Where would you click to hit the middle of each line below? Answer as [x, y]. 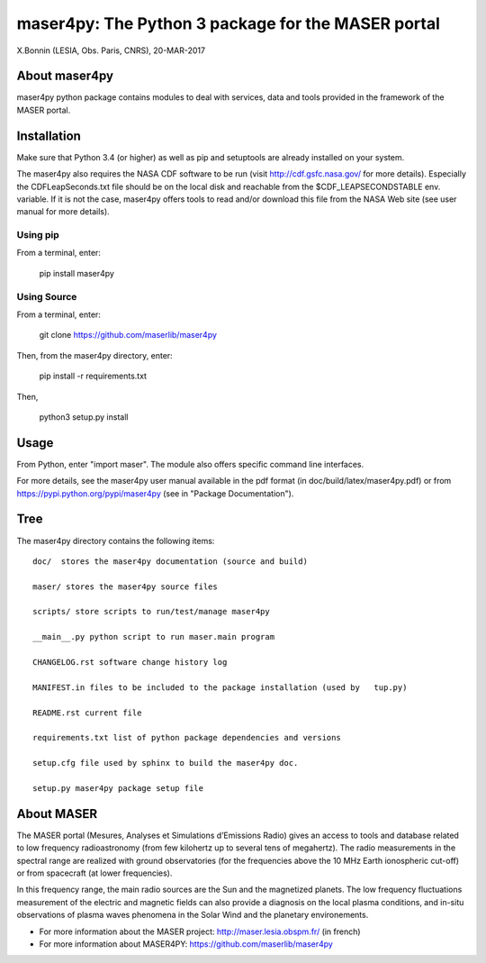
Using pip [38, 235]
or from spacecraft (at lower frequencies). [94, 873]
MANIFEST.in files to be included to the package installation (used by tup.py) [220, 687]
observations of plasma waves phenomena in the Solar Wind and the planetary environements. [193, 915]
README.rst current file [87, 713]
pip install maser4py [76, 273]
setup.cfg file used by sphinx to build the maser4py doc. [166, 763]
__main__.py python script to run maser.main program [153, 637]
